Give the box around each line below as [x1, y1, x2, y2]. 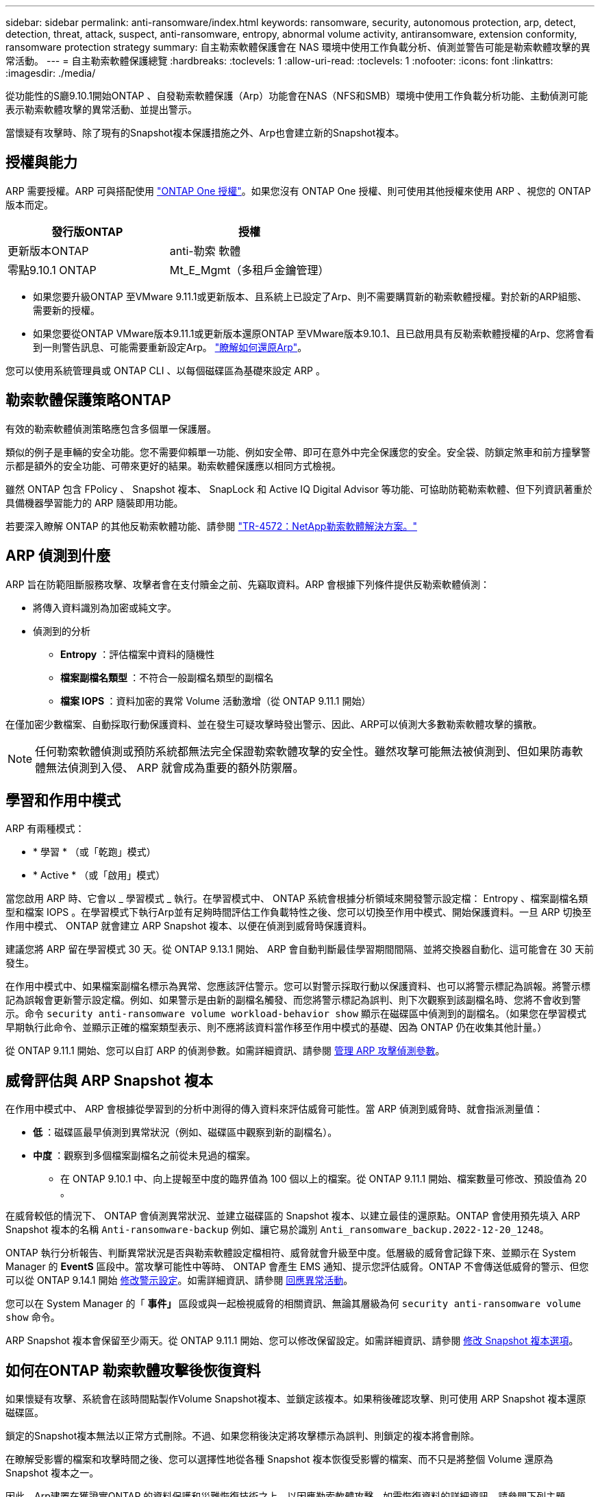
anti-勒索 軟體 [169, 243, 241, 258]
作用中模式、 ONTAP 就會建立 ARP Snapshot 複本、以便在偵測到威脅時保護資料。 [5, 920, 373, 932]
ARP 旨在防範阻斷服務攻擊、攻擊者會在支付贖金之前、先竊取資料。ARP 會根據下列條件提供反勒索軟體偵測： [5, 578, 490, 590]
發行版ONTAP [51, 224, 123, 239]
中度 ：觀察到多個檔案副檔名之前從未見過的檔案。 [33, 1149, 256, 1162]
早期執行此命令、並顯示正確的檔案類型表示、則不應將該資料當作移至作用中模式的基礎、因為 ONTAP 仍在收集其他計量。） [5, 1021, 547, 1034]
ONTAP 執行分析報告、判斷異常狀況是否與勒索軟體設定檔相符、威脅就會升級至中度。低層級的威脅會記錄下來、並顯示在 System [5, 1247, 576, 1259]
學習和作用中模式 [5, 791, 121, 809]
